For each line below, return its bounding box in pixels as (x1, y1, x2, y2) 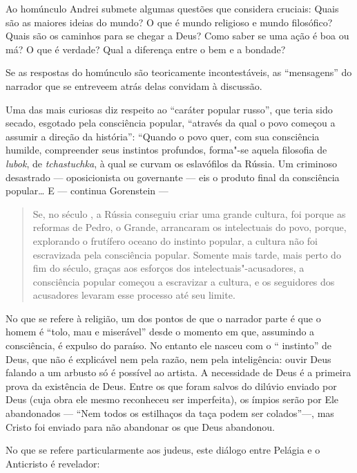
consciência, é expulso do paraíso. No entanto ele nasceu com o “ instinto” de (6, 338, 332, 353)
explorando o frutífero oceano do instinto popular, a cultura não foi (32, 233, 318, 248)
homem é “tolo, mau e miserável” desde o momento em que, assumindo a (6, 324, 315, 339)
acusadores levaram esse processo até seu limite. (32, 288, 235, 302)
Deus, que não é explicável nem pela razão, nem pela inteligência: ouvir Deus (6, 351, 331, 366)
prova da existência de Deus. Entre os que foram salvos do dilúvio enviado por (6, 378, 337, 393)
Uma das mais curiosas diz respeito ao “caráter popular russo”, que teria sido (6, 102, 333, 116)
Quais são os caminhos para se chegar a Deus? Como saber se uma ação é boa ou (6, 28, 349, 43)
